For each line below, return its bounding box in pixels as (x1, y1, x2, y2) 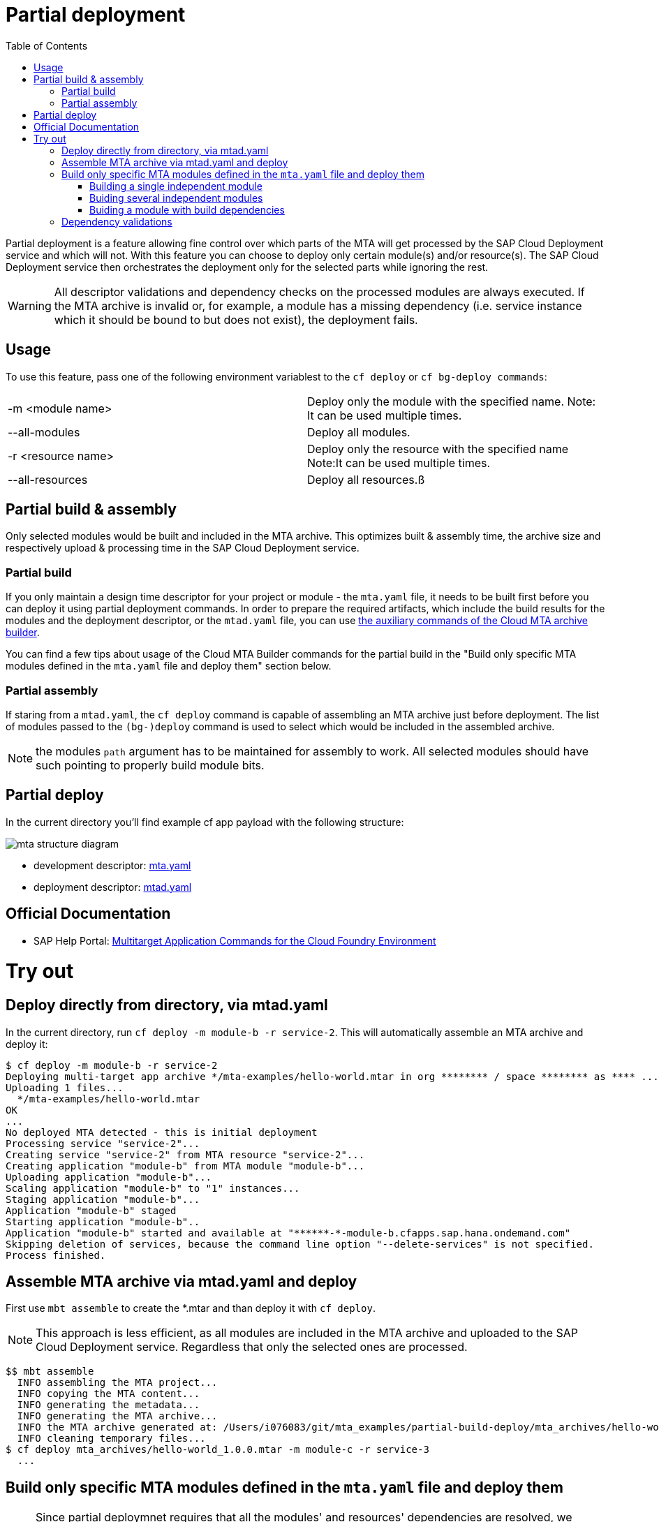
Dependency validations (61, 215, 172, 228)
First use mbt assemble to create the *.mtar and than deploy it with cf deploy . (6, 1302, 376, 1315)
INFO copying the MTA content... (17, 1388, 200, 1400)
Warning (8, 298, 52, 313)
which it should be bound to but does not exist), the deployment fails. (54, 312, 418, 327)
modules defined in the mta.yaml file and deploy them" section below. (6, 660, 332, 672)
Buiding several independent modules (89, 191, 263, 204)
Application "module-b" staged (6, 1204, 177, 1216)
